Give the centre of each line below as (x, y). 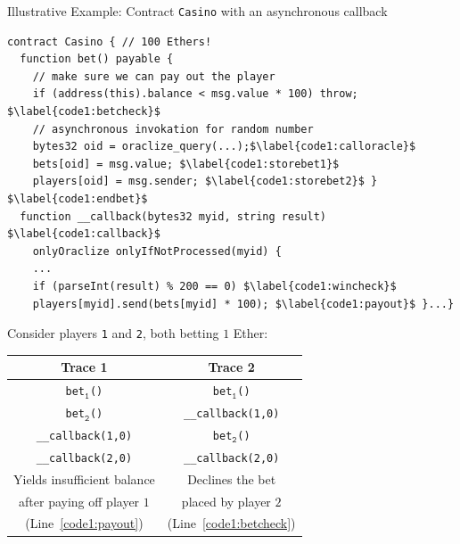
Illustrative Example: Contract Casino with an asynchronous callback (197, 11)
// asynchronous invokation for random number (173, 129)
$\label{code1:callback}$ (84, 234)
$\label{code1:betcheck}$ (84, 112)
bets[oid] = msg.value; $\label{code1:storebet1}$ (186, 164)
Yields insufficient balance (84, 478)
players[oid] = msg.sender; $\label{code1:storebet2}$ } (205, 181)
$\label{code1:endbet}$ (78, 199)
